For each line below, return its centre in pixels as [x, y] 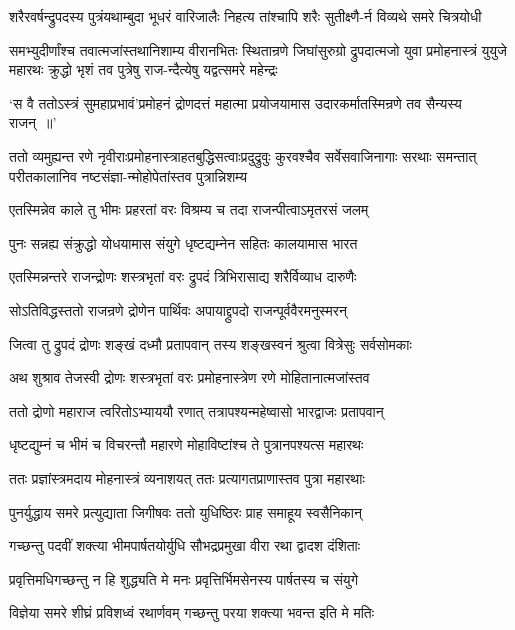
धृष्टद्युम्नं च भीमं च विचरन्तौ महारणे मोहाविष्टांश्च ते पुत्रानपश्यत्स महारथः [186, 444]
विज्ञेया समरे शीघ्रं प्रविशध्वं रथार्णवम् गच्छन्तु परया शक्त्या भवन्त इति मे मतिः [192, 612]
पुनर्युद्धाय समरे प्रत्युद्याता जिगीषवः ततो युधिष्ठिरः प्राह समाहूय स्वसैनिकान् [185, 511]
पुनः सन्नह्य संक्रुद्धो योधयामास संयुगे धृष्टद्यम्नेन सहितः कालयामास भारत [183, 242]
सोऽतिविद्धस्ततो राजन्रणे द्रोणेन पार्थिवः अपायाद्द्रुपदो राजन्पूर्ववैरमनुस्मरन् [178, 309]
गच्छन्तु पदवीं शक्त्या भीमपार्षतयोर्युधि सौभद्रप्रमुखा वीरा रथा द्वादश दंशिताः [185, 545]
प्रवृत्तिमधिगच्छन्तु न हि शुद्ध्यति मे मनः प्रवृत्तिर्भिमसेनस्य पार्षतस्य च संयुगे [183, 578]
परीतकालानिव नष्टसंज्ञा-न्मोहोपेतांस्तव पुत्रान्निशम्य [128, 175]
